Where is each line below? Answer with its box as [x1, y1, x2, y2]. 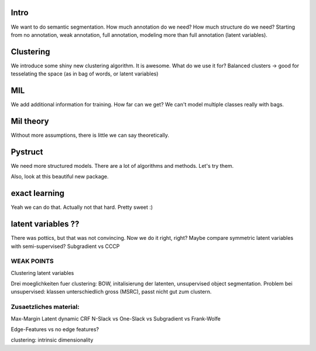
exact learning [11, 188, 64, 198]
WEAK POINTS [11, 257, 54, 266]
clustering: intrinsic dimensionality [11, 336, 94, 343]
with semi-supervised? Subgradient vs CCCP [11, 243, 120, 250]
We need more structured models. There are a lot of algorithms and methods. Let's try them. [11, 162, 234, 169]
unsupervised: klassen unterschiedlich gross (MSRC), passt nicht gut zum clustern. [11, 288, 212, 295]
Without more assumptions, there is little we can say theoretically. [11, 132, 170, 139]
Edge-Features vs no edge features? [11, 325, 99, 333]
